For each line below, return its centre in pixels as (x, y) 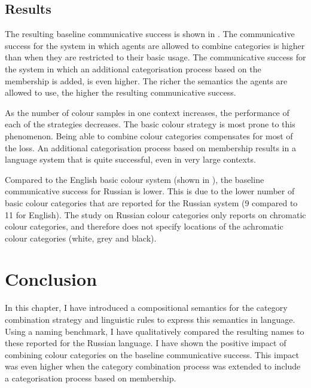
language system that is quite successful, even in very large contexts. (130, 159)
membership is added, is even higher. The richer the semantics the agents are (146, 80)
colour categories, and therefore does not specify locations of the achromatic (144, 226)
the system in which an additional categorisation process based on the (133, 68)
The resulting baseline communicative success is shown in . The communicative (150, 34)
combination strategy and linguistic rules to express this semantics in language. (150, 320)
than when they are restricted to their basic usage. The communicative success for (155, 57)
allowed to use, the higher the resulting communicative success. (121, 92)
